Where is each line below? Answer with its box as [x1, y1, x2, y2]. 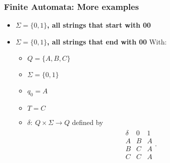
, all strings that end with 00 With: [47, 36, 167, 46]
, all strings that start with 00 [47, 20, 151, 30]
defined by [72, 117, 103, 127]
